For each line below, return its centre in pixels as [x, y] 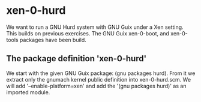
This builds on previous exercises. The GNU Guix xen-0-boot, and [88, 33]
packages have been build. [53, 40]
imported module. [28, 92]
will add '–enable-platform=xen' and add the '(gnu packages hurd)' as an [96, 86]
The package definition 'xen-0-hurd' [76, 58]
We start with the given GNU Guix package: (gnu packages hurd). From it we [101, 73]
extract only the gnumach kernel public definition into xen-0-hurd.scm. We [98, 79]
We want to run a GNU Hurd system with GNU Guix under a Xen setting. [95, 27]
